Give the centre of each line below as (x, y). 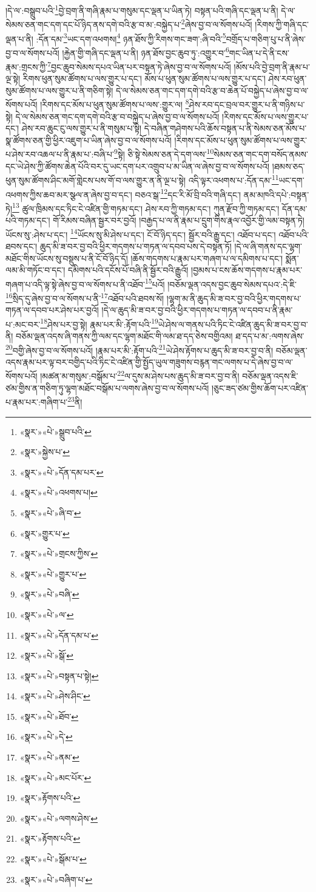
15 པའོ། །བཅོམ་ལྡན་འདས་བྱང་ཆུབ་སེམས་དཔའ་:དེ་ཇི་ (221, 283)
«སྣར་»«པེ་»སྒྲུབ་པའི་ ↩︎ (55, 431)
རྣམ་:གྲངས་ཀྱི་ (27, 66)
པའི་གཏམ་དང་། (28, 220)
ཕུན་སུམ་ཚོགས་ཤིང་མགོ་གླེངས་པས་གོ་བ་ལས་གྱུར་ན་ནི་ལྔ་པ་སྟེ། (96, 180)
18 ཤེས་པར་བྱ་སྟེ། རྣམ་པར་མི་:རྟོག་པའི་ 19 (99, 323)
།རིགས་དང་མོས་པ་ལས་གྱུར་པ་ (265, 116)
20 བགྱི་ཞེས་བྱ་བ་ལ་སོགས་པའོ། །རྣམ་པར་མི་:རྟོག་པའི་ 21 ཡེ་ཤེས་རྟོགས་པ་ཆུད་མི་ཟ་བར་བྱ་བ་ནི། (140, 349)
